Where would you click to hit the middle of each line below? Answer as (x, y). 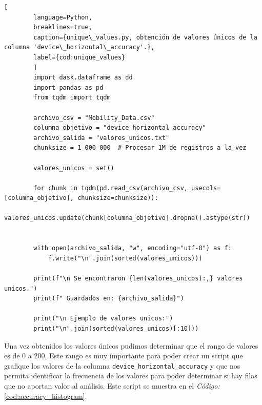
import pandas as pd (68, 87)
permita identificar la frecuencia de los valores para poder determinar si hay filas (131, 376)
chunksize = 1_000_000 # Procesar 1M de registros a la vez (140, 148)
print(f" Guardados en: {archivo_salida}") (109, 299)
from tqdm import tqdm (72, 98)
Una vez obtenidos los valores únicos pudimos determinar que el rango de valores (131, 345)
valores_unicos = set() (74, 168)
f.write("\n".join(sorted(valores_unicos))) (125, 258)
